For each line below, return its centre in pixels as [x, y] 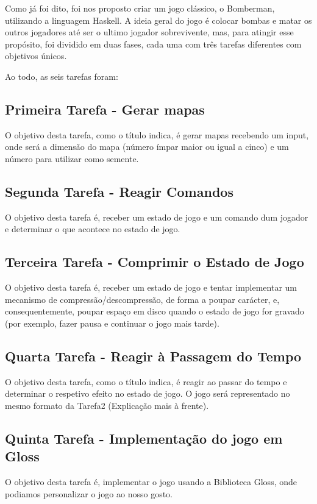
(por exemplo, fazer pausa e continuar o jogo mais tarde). [112, 323]
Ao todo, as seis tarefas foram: [62, 76]
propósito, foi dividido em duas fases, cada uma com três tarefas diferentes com [153, 44]
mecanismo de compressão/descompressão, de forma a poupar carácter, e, [142, 299]
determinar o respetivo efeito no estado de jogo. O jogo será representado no [148, 393]
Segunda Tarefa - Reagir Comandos [119, 191]
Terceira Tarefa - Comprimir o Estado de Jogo [155, 262]
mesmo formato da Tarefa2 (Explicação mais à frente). [107, 405]
